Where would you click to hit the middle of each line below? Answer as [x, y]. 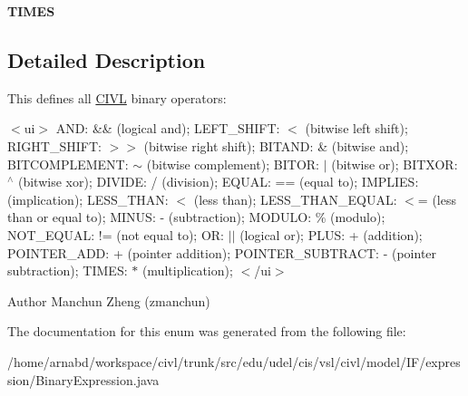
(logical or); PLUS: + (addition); [331, 234]
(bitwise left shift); [356, 128]
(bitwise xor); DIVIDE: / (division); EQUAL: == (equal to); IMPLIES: [218, 182]
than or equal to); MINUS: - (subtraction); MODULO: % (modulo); [196, 217]
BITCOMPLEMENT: [68, 164]
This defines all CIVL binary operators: [117, 97]
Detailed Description [107, 59]
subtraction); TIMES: [68, 270]
